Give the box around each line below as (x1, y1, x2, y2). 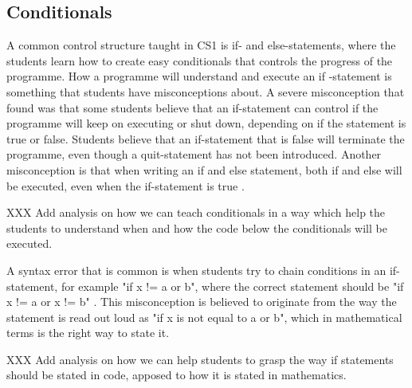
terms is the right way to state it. (6, 324, 170, 341)
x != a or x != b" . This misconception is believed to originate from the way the (6, 293, 397, 310)
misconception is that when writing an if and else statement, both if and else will (6, 161, 402, 178)
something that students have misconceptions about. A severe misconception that (6, 83, 405, 100)
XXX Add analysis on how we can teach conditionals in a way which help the (6, 204, 386, 221)
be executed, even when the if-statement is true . (6, 177, 245, 194)
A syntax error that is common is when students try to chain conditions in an (6, 261, 386, 278)
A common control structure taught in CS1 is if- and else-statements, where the (6, 37, 396, 53)
